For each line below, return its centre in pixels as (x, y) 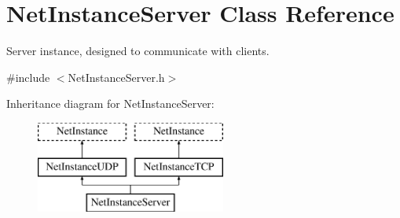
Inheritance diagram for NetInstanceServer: (110, 103)
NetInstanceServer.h (116, 77)
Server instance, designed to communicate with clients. (138, 51)
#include (28, 77)
